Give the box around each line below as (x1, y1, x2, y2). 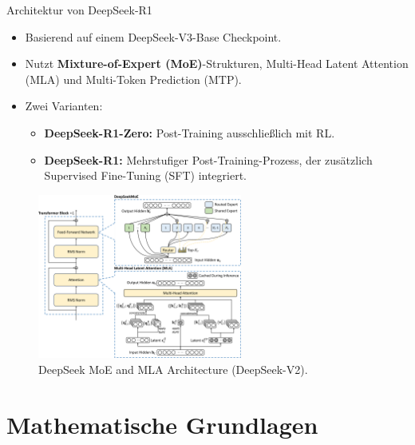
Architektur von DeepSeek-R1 (6, 2, 152, 18)
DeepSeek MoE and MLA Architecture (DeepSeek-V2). (38, 361, 308, 378)
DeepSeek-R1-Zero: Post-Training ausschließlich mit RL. (44, 124, 335, 141)
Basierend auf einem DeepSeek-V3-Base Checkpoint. (25, 28, 282, 45)
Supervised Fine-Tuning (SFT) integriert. (44, 167, 247, 184)
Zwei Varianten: (25, 97, 103, 114)
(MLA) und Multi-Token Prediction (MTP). (25, 70, 242, 87)
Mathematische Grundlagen (6, 407, 318, 440)
